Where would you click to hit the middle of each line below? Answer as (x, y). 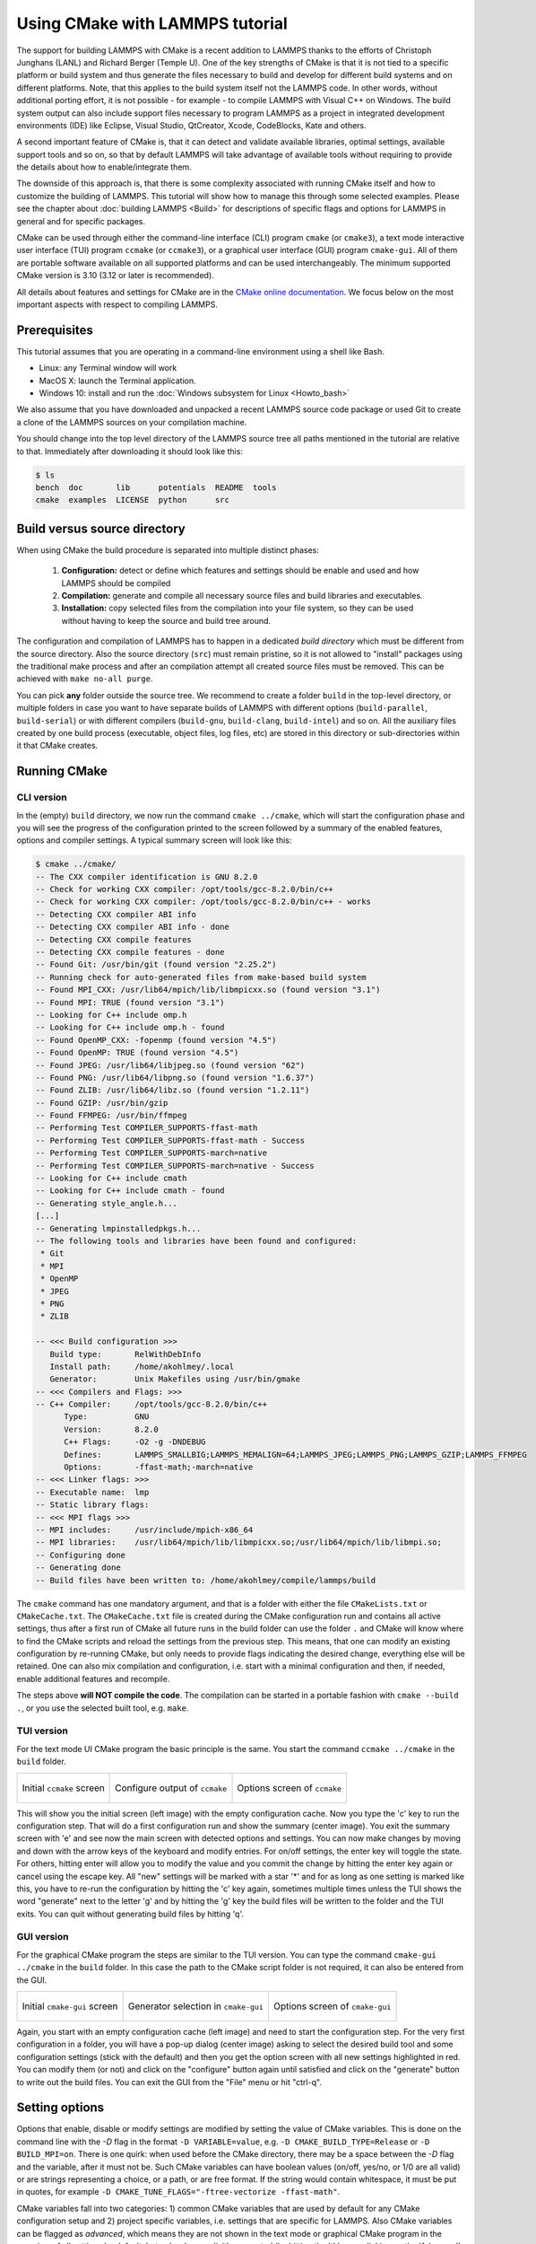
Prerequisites (55, 330)
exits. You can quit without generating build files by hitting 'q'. (130, 1914)
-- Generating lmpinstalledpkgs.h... (118, 1228)
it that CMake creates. (57, 746)
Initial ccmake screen (63, 1788)
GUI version (43, 1937)
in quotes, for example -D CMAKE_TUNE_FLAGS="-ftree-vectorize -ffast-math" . (178, 2192)
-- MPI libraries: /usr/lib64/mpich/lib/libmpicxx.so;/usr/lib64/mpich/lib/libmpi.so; (239, 1543)
